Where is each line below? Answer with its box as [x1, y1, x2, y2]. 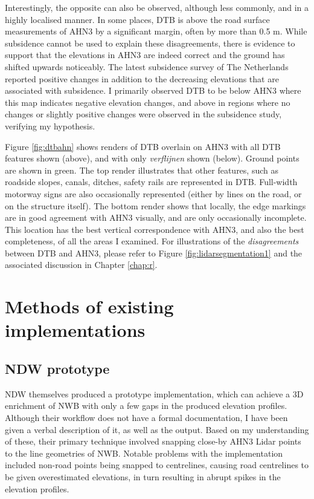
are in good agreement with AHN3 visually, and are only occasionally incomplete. [5, 211, 307, 224]
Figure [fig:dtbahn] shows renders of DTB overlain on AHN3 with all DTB [5, 140, 281, 152]
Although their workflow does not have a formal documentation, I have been [5, 411, 288, 424]
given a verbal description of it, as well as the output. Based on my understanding [5, 423, 309, 435]
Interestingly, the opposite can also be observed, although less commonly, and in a [5, 1, 309, 13]
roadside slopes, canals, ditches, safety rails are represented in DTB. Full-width [5, 175, 298, 188]
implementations [5, 318, 146, 342]
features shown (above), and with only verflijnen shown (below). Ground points [5, 152, 300, 165]
